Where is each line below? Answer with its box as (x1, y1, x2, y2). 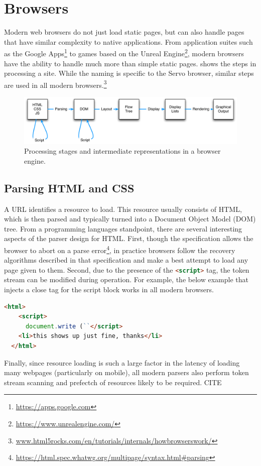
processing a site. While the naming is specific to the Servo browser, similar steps (4, 68, 254, 78)
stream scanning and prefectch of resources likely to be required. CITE (4, 377, 222, 387)
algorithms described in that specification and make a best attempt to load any (4, 255, 248, 265)
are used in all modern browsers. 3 (4, 78, 107, 90)
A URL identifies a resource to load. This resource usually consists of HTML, (4, 203, 242, 214)
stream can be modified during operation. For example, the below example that (4, 274, 248, 285)
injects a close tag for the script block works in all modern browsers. (4, 284, 214, 295)
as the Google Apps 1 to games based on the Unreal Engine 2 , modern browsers (4, 47, 244, 58)
